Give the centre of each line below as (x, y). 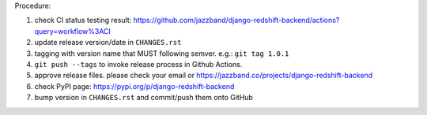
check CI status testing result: (83, 20)
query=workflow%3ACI (72, 31)
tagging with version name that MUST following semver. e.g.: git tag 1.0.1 (162, 53)
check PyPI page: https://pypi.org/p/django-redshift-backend (134, 86)
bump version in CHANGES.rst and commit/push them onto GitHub (144, 98)
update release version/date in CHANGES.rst (108, 43)
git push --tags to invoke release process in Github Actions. (138, 64)
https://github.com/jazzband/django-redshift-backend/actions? (236, 20)
